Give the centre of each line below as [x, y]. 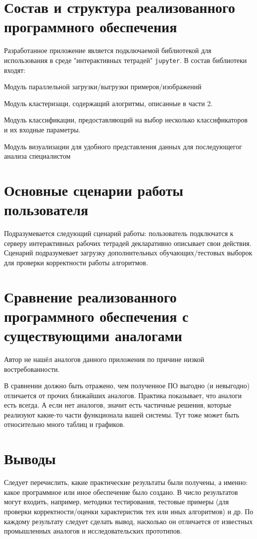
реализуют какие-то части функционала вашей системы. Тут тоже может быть [122, 414]
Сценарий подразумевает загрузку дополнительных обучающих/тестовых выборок [128, 253]
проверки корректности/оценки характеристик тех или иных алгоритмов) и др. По [129, 511]
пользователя [46, 210]
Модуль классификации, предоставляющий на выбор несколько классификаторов [126, 120]
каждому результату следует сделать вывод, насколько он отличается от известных [128, 521]
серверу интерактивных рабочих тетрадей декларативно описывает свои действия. [128, 243]
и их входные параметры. [42, 129]
